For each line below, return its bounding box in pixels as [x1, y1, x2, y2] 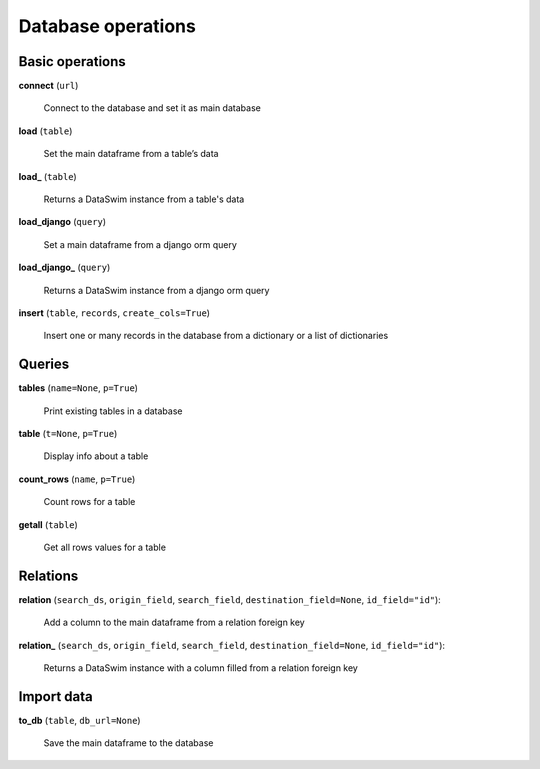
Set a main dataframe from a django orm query [43, 238, 237, 250]
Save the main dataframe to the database [43, 737, 214, 749]
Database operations [18, 15, 197, 37]
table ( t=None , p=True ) [18, 428, 118, 440]
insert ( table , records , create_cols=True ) [18, 306, 210, 319]
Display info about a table [43, 450, 149, 462]
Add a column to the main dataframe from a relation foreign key [43, 616, 305, 629]
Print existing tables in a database [43, 405, 183, 417]
